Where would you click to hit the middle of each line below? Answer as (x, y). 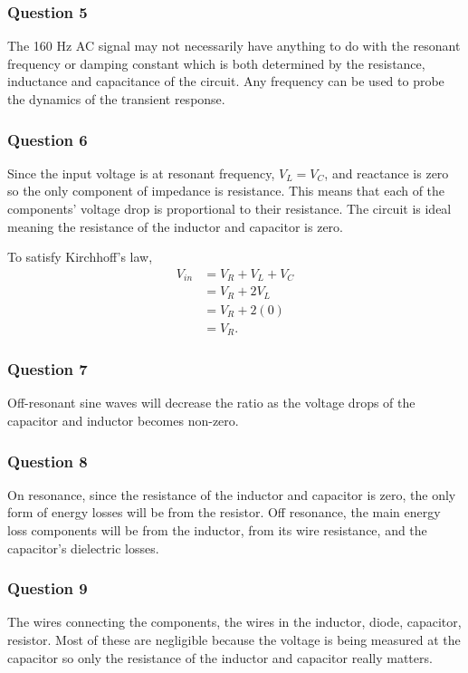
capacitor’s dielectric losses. (83, 548)
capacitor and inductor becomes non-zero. (123, 421)
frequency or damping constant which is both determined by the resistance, (216, 63)
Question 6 (48, 139)
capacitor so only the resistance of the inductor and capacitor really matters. (220, 657)
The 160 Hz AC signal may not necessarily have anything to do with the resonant (234, 46)
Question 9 (48, 588)
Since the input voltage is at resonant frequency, (141, 173)
